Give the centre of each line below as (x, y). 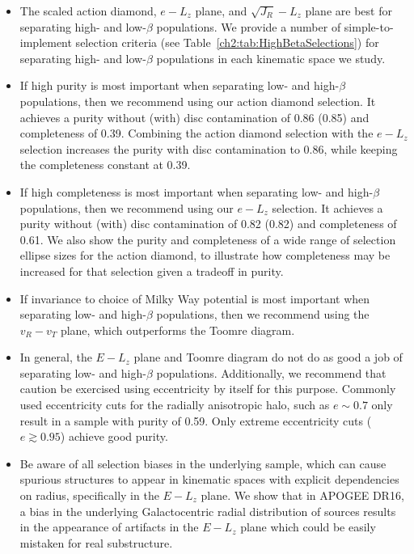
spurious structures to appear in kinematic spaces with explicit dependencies (209, 479)
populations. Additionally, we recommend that (271, 372)
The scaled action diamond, (88, 11)
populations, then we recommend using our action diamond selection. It (198, 101)
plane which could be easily (308, 527)
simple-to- (369, 26)
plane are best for (349, 11)
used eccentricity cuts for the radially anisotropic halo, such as (175, 405)
